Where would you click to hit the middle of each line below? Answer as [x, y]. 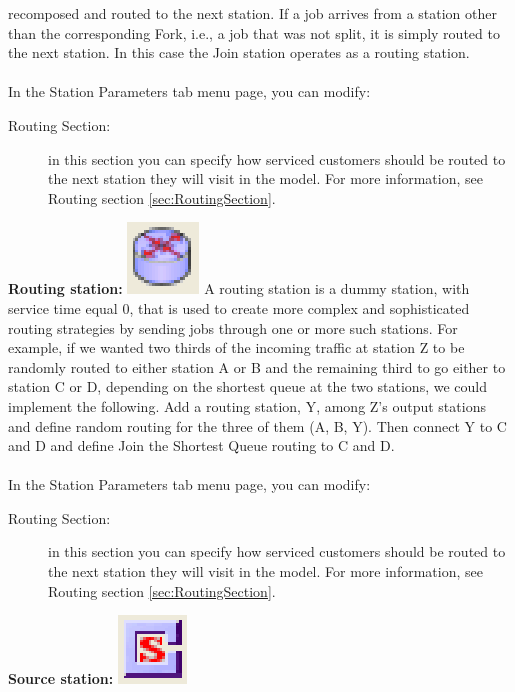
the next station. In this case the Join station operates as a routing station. [239, 52]
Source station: [61, 678]
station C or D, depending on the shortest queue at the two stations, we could [247, 386]
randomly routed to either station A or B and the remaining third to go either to [257, 366]
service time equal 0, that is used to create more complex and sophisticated [239, 307]
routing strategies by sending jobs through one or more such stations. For [233, 327]
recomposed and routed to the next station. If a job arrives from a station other [252, 13]
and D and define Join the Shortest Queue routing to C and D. [201, 445]
